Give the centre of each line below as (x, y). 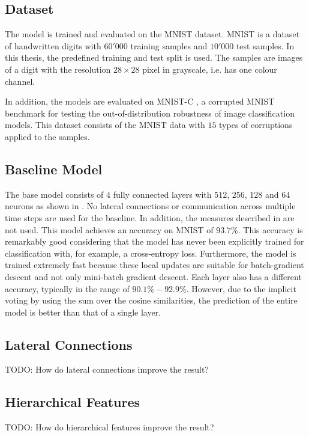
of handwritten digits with (53, 45)
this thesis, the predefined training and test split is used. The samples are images (154, 57)
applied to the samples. (47, 136)
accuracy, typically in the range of (67, 288)
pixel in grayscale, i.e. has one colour (210, 69)
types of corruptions (256, 125)
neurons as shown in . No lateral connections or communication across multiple (150, 206)
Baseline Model (54, 169)
